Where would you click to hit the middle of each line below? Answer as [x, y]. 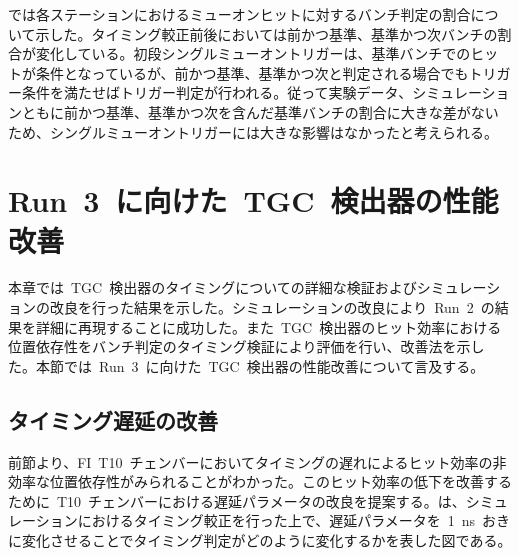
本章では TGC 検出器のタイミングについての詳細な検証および [212, 287]
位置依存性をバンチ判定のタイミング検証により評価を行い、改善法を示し [246, 346]
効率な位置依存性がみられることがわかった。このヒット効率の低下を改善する [260, 481]
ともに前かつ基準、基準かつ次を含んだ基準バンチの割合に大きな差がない [260, 111]
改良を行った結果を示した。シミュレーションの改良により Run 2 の [272, 307]
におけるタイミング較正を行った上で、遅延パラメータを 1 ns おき [294, 520]
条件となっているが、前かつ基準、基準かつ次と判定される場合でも [252, 72]
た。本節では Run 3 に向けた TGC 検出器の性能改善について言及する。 [246, 365]
